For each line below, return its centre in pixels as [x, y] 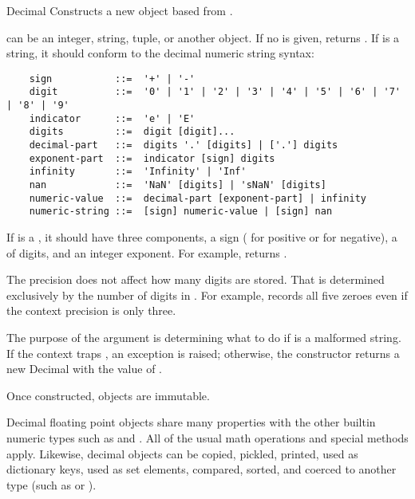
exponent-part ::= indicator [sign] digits [152, 158]
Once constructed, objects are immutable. [108, 395]
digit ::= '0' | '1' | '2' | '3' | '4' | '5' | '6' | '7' [215, 92]
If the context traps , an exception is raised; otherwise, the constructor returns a [203, 353]
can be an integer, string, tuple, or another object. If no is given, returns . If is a [203, 37]
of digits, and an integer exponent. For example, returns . [147, 252]
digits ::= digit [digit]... [132, 132]
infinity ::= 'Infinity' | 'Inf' [138, 172]
